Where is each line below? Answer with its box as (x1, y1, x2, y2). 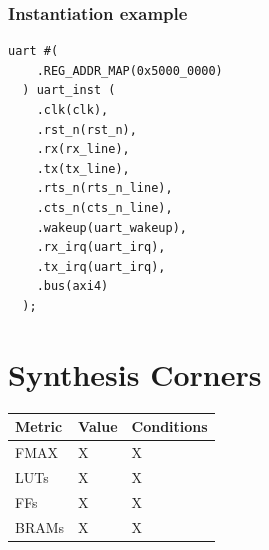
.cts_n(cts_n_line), (36, 200, 173, 215)
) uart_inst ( (22, 83, 116, 98)
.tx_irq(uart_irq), (36, 259, 166, 274)
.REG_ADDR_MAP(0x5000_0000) (36, 63, 223, 78)
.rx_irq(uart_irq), (36, 240, 166, 255)
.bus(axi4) (36, 279, 109, 294)
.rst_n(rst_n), (36, 122, 137, 137)
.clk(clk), (36, 103, 109, 117)
